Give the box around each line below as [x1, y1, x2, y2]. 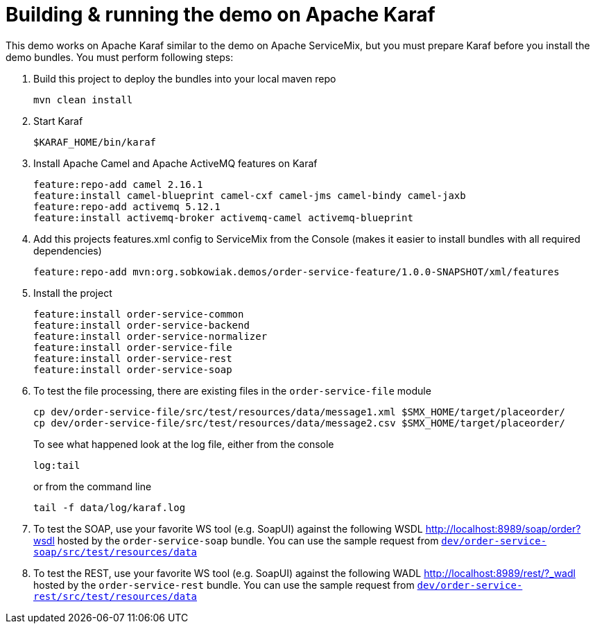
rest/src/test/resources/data [33, 590, 198, 602]
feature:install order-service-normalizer [33, 330, 268, 342]
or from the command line [33, 480, 152, 492]
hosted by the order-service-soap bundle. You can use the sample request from [57, 534, 439, 546]
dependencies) [33, 244, 102, 257]
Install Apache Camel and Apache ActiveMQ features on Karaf [33, 157, 318, 169]
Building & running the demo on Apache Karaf [6, 3, 436, 26]
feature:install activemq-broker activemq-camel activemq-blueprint [33, 212, 413, 223]
